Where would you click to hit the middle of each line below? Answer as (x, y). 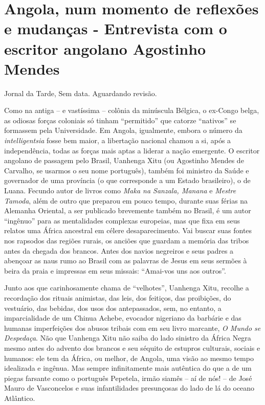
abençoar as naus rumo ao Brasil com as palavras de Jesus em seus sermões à (126, 261)
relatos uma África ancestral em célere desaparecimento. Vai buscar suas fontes (128, 230)
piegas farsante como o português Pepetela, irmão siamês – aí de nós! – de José (128, 378)
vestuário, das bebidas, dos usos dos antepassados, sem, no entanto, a (113, 308)
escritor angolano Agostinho (105, 48)
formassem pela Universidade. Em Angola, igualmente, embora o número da (123, 130)
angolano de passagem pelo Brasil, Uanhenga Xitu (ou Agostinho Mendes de (124, 160)
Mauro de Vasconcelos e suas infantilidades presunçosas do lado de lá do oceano (129, 388)
